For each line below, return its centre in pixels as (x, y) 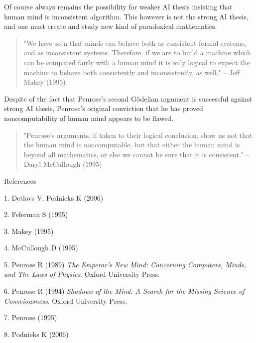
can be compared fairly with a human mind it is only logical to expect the (137, 62)
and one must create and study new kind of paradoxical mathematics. (111, 26)
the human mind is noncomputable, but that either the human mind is (132, 145)
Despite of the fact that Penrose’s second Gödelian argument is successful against (128, 98)
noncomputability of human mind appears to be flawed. (89, 118)
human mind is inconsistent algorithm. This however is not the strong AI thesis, (126, 16)
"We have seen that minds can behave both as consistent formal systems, (135, 43)
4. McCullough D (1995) (41, 248)
